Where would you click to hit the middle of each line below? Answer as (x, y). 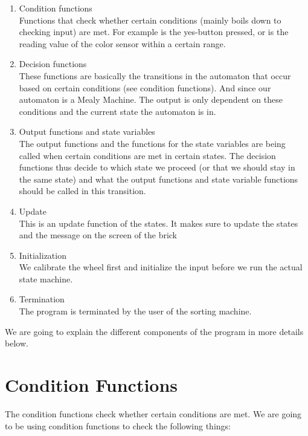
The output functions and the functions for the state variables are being (152, 143)
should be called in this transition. (82, 191)
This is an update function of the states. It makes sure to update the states (159, 223)
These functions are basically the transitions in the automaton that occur (155, 75)
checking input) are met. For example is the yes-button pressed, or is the (154, 32)
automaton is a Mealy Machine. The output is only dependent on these (151, 99)
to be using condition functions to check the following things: (118, 425)
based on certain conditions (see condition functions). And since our (145, 87)
